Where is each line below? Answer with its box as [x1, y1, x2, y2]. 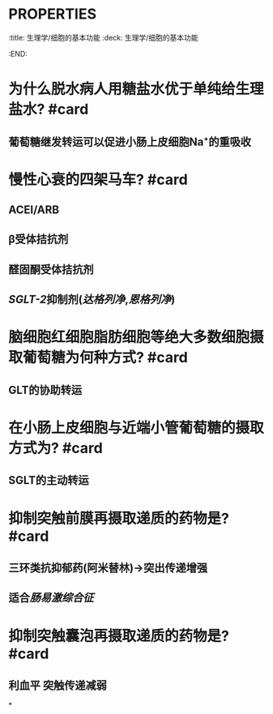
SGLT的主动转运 [8, 473, 89, 487]
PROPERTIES [8, 5, 97, 24]
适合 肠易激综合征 [8, 591, 94, 605]
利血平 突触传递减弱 [8, 678, 107, 692]
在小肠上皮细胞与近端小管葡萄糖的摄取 [8, 419, 265, 438]
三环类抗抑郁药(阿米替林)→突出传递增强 [8, 561, 208, 575]
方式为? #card [8, 439, 103, 458]
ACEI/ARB [8, 203, 59, 217]
